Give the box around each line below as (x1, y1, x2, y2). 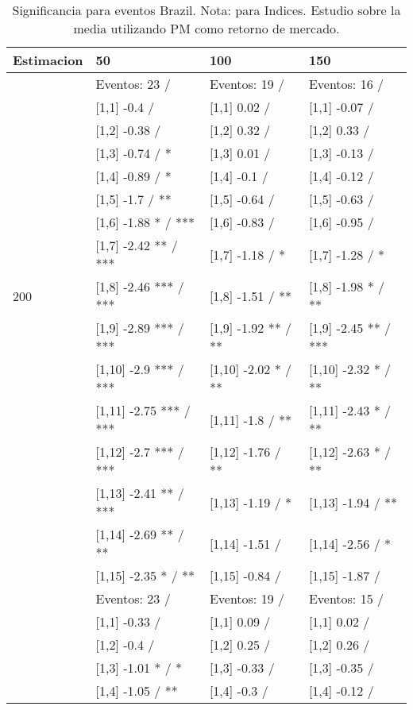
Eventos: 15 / (308, 589, 384, 608)
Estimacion (13, 51, 83, 69)
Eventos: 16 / (308, 75, 384, 93)
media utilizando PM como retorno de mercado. (73, 19, 340, 37)
